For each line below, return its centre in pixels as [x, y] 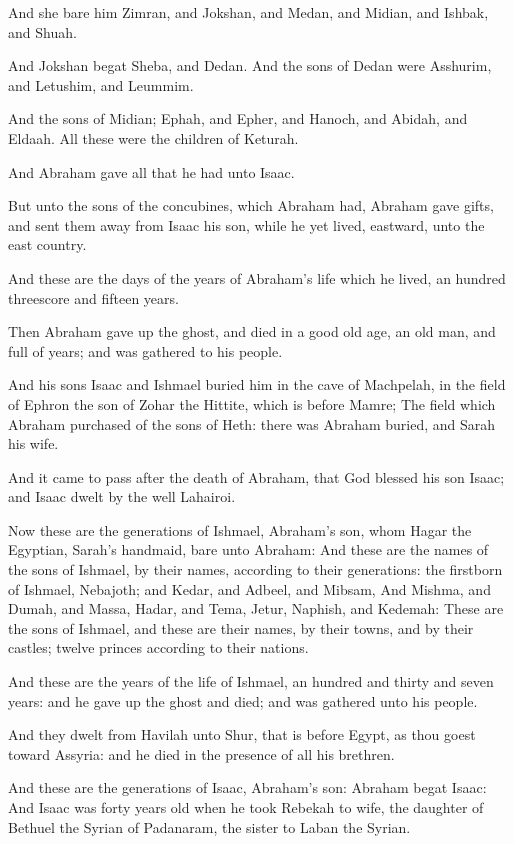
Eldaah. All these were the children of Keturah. [153, 137]
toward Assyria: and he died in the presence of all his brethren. [201, 753]
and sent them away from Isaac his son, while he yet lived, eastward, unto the [246, 224]
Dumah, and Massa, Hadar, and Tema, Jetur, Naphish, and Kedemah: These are [256, 608]
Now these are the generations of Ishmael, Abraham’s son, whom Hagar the [240, 529]
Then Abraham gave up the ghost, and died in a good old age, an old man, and [252, 331]
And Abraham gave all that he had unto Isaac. [151, 171]
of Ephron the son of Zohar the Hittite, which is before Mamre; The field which [252, 403]
